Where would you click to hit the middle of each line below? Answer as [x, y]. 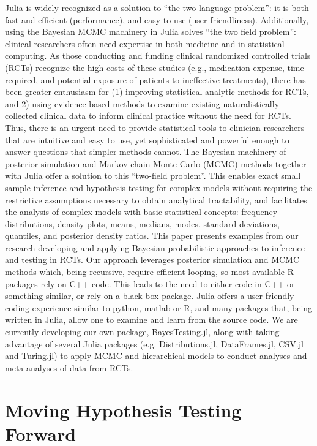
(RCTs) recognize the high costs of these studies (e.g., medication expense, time [155, 67]
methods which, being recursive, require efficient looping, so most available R [149, 272]
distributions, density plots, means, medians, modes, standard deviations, [142, 223]
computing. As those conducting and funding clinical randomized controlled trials [158, 55]
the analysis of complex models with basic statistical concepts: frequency [141, 212]
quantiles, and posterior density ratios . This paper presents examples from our [152, 236]
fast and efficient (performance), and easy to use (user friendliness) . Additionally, [157, 19]
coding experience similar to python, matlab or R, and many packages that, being [159, 307]
